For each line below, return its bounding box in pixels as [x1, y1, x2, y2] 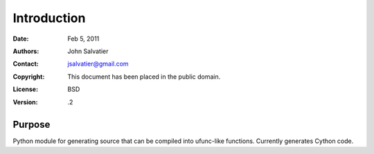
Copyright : [12, 73, 45, 81]
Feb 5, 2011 [67, 35, 100, 43]
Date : [12, 35, 29, 43]
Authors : [12, 47, 39, 55]
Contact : [12, 59, 39, 68]
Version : [12, 97, 38, 106]
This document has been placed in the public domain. [67, 73, 221, 81]
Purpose [12, 119, 51, 131]
